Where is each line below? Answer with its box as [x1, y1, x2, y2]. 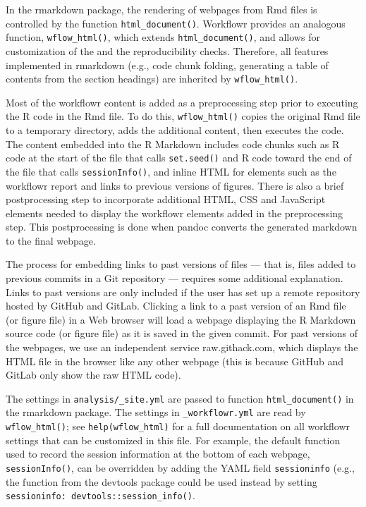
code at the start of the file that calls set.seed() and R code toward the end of [6, 150, 352, 165]
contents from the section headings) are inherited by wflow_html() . [6, 71, 298, 86]
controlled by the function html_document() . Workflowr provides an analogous [6, 16, 346, 30]
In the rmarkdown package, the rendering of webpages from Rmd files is [6, 2, 317, 16]
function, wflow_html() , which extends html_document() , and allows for [6, 30, 320, 44]
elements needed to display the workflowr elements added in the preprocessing [6, 205, 343, 220]
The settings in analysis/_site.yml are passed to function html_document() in [6, 391, 354, 405]
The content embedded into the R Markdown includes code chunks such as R [6, 136, 340, 151]
